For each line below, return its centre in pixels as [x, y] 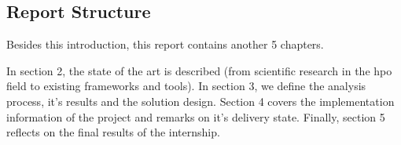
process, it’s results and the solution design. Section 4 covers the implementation [200, 101]
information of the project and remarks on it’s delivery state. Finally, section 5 [196, 116]
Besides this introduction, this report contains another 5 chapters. [165, 44]
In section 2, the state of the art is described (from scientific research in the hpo [199, 70]
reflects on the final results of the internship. [113, 132]
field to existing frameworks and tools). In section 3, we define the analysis [186, 86]
